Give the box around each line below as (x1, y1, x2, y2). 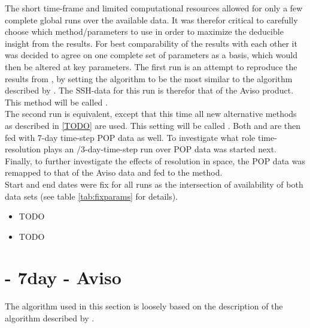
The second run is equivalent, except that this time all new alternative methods (5, 107, 297, 120)
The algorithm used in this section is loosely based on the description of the (5, 300, 283, 312)
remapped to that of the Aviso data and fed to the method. (5, 166, 223, 179)
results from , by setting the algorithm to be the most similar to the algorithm (5, 72, 293, 85)
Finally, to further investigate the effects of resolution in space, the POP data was (5, 154, 305, 167)
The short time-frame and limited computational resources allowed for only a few (5, 2, 303, 14)
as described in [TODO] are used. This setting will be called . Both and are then (5, 119, 300, 131)
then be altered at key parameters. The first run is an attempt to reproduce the (5, 60, 297, 73)
